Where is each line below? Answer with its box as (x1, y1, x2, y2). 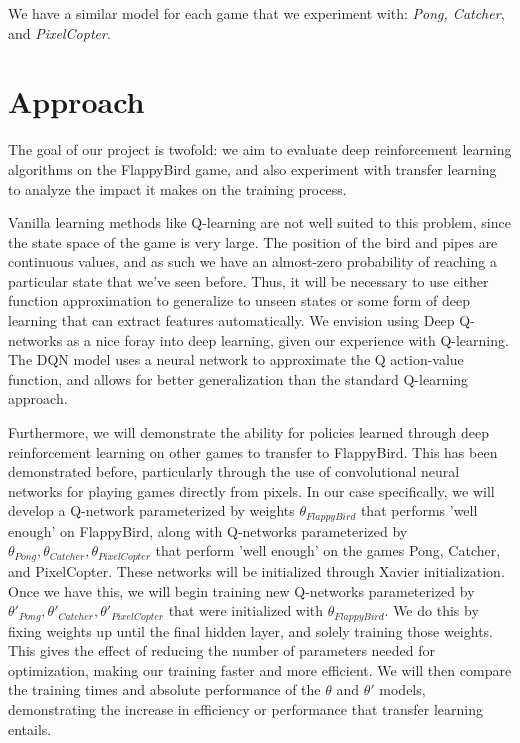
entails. (8, 718, 52, 739)
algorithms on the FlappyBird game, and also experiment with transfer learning (8, 158, 497, 179)
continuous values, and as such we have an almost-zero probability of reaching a (8, 251, 497, 272)
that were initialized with (168, 600, 324, 621)
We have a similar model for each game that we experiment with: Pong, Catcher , (8, 3, 505, 23)
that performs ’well (360, 500, 478, 521)
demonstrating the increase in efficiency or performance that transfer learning (8, 698, 483, 719)
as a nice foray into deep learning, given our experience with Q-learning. (66, 329, 509, 350)
